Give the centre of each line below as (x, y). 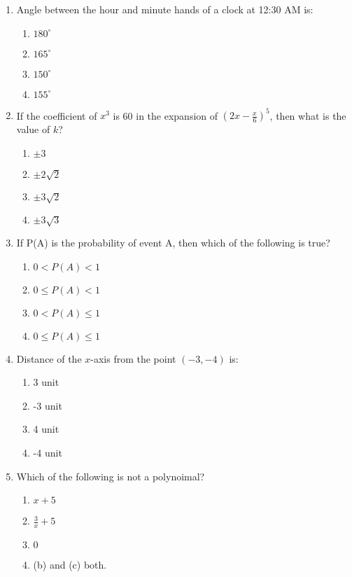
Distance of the (49, 358)
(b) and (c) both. (70, 564)
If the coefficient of (57, 115)
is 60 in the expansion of (166, 115)
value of (33, 129)
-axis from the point (133, 358)
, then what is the (308, 115)
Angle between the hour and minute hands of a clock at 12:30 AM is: (165, 9)
